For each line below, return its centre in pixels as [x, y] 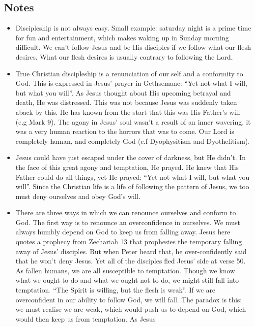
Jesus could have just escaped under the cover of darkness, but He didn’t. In [131, 157]
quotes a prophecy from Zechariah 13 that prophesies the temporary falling [129, 242]
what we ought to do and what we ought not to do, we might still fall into [127, 280]
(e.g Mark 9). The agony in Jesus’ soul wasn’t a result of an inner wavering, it [133, 121]
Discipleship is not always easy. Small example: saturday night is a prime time [133, 28]
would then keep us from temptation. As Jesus [85, 318]
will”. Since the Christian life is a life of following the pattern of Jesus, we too [132, 186]
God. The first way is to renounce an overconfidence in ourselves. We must [128, 222]
